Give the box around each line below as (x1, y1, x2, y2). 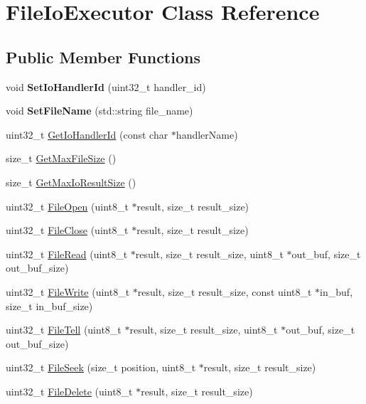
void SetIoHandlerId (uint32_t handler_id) (6, 79, 206, 94)
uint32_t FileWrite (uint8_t (6, 284, 130, 299)
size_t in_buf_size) (6, 298, 93, 313)
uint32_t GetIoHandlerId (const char (6, 127, 168, 142)
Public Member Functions (6, 46, 200, 68)
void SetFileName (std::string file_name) (6, 103, 193, 118)
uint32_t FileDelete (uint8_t (6, 383, 133, 398)
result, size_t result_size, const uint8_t (137, 284, 312, 299)
